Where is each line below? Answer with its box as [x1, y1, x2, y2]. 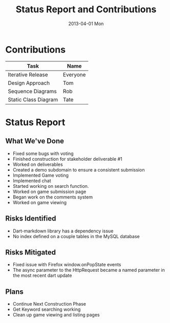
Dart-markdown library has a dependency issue [12, 228, 114, 234]
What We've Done [5, 137, 64, 145]
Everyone [63, 71, 86, 78]
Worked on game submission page [12, 188, 87, 195]
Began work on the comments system [12, 193, 93, 200]
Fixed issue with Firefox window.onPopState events [12, 262, 121, 268]
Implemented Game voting [12, 172, 69, 178]
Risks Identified [5, 214, 56, 223]
